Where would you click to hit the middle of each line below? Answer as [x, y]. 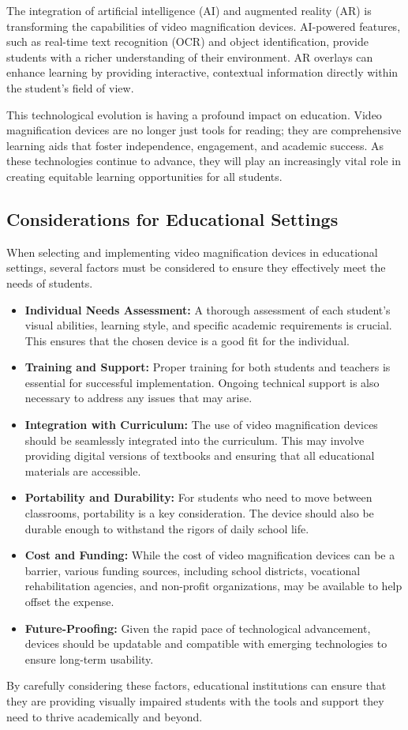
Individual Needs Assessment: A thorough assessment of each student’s [208, 309]
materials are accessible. [83, 470]
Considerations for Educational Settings [172, 218]
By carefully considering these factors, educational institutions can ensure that [197, 685]
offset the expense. [69, 602]
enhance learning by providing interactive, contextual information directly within [202, 72]
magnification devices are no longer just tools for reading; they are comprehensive [204, 130]
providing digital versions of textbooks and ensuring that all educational [200, 455]
